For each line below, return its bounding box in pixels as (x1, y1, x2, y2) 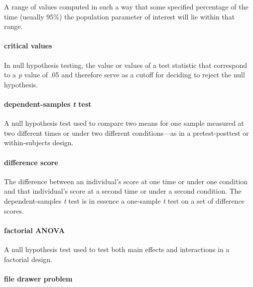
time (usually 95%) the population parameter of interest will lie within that (4, 11, 235, 21)
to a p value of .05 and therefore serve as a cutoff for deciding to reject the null (4, 69, 245, 80)
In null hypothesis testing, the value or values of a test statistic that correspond (4, 59, 247, 70)
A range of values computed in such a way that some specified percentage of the (4, 1, 249, 11)
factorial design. (4, 254, 52, 264)
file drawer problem (4, 273, 73, 284)
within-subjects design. (4, 137, 74, 148)
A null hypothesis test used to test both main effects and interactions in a (4, 244, 230, 254)
